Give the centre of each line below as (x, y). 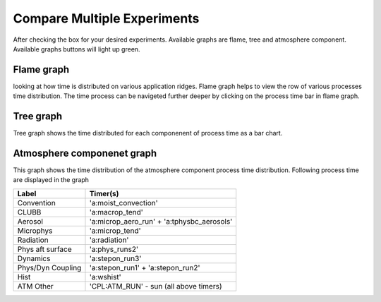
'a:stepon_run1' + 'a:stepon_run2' (145, 267)
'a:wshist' (105, 277)
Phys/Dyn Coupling (49, 267)
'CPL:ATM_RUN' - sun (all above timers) (156, 286)
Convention (36, 203)
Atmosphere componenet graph (85, 153)
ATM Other (35, 286)
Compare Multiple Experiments (106, 18)
